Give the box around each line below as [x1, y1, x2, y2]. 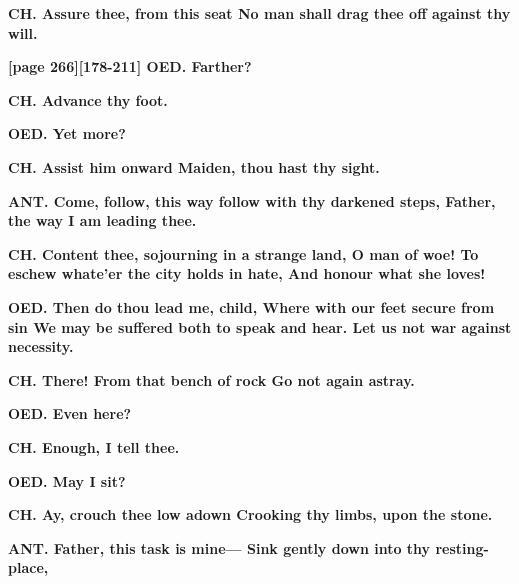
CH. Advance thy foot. [8, 89, 168, 110]
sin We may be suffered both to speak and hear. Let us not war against [8, 316, 512, 337]
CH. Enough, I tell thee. [8, 436, 180, 457]
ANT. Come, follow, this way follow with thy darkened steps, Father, [8, 190, 496, 211]
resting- [435, 537, 489, 558]
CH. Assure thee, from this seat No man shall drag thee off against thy [8, 3, 511, 23]
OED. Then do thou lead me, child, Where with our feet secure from [8, 296, 495, 317]
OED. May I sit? [8, 470, 126, 491]
